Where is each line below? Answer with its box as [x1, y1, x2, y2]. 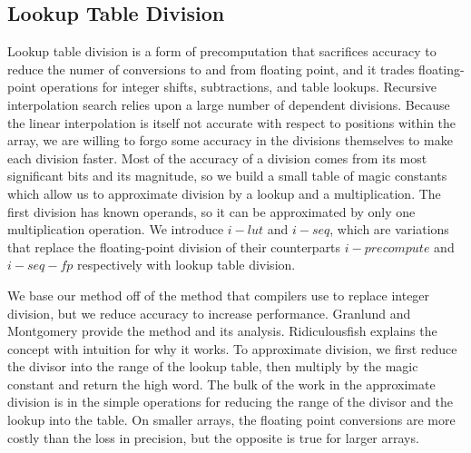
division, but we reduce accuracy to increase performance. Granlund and [7, 303, 411, 322]
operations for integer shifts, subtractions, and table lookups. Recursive [40, 77, 437, 96]
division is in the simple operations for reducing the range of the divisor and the [7, 392, 454, 411]
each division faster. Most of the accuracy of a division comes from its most [7, 148, 427, 167]
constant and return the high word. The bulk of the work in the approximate [7, 374, 436, 393]
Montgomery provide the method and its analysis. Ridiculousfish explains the [7, 321, 437, 340]
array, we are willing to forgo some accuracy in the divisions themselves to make [7, 131, 453, 150]
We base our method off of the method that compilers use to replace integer [7, 285, 430, 304]
